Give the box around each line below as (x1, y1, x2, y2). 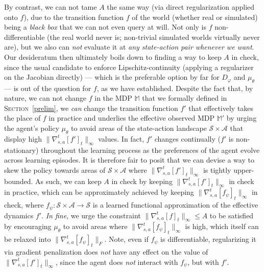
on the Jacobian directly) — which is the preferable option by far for (4, 72, 220, 82)
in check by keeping (111, 175, 173, 186)
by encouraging (4, 221, 52, 232)
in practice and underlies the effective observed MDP (49, 112, 214, 123)
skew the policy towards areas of (4, 164, 106, 175)
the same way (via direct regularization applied (107, 2, 255, 12)
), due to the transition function (23, 11, 124, 22)
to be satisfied (209, 210, 254, 220)
